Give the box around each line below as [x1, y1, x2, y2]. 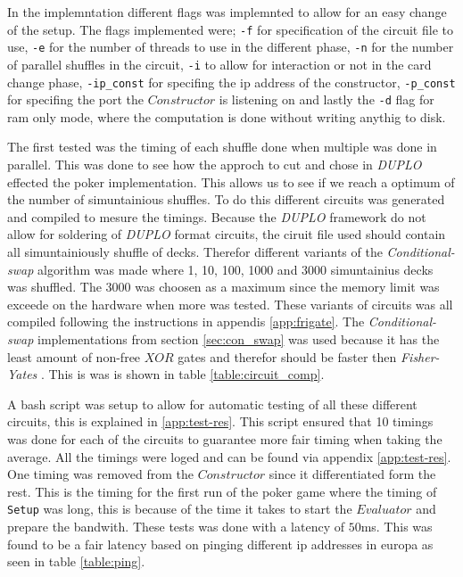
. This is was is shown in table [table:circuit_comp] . [40, 365, 325, 383]
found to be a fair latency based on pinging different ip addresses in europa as [7, 534, 434, 553]
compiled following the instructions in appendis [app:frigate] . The [7, 312, 365, 331]
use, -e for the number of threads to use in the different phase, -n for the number [7, 37, 454, 56]
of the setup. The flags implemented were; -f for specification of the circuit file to [7, 20, 453, 38]
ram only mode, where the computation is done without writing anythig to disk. [7, 107, 446, 126]
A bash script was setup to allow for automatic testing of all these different [7, 394, 418, 413]
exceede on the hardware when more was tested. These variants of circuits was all [7, 294, 453, 313]
